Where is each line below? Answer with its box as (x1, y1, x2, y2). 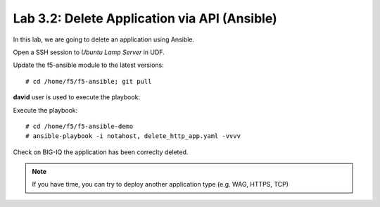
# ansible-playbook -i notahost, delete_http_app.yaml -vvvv (25, 132, 241, 140)
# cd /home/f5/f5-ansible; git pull (25, 77, 152, 85)
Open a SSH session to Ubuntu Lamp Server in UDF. (13, 48, 165, 56)
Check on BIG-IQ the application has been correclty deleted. (13, 148, 189, 156)
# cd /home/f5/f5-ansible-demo (25, 122, 134, 130)
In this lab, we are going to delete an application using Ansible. (13, 35, 195, 44)
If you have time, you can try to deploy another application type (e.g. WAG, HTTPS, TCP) (32, 180, 289, 189)
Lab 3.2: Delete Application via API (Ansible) (13, 11, 277, 26)
